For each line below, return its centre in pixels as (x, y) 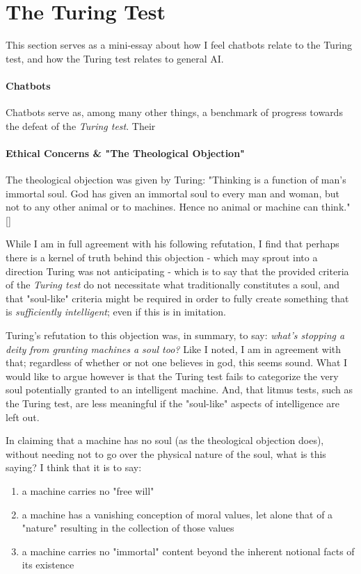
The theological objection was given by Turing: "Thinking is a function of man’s (176, 180)
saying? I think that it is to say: (74, 467)
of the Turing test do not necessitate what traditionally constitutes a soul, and (173, 285)
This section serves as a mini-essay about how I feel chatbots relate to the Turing (179, 45)
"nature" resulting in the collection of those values (128, 528)
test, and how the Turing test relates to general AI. (115, 58)
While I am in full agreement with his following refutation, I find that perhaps (173, 244)
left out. (23, 417)
